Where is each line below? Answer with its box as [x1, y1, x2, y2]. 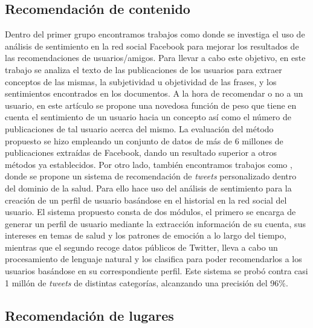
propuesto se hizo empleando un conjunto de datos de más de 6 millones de [5, 134, 283, 147]
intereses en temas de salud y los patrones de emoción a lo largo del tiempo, [5, 229, 286, 242]
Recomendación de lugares [5, 306, 174, 324]
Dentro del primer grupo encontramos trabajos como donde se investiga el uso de [5, 28, 305, 40]
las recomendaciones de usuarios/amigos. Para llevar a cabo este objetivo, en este [5, 51, 306, 64]
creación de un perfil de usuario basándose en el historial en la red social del [5, 193, 287, 206]
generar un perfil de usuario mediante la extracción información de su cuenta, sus [5, 217, 306, 230]
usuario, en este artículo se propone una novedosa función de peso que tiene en [5, 98, 297, 111]
